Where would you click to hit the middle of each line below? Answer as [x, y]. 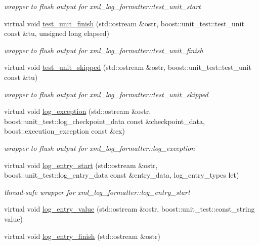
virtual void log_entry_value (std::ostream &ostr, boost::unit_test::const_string [129, 209]
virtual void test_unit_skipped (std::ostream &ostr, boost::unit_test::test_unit [128, 67]
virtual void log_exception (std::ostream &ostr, [78, 111]
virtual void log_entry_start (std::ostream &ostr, [81, 165]
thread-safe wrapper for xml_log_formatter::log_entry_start [97, 192]
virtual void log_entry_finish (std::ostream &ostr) [82, 236]
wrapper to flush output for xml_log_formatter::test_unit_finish [104, 50]
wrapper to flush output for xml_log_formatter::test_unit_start [102, 6]
